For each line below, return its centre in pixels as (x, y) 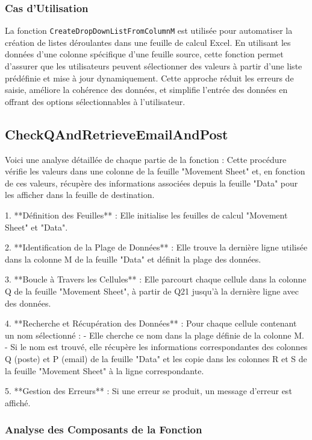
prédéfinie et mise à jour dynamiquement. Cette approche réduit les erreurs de (149, 78)
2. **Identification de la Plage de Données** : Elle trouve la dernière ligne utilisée (156, 247)
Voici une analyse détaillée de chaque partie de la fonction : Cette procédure (146, 159)
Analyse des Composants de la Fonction (104, 429)
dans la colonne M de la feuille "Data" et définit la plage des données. (133, 259)
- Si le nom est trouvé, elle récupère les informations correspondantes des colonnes (156, 347)
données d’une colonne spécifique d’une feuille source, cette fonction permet (144, 54)
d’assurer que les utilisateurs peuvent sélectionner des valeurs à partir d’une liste (154, 66)
